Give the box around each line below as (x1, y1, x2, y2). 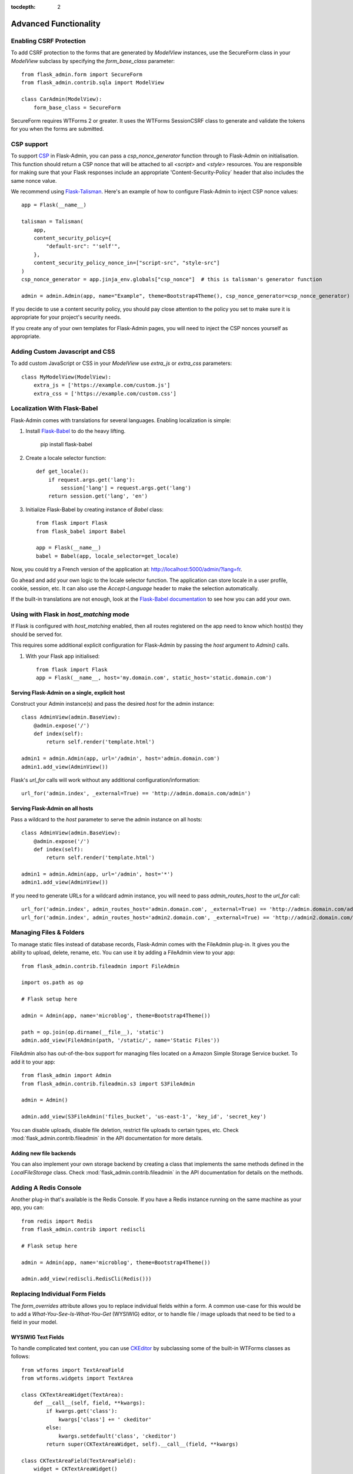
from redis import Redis (21, 1218, 93, 1225)
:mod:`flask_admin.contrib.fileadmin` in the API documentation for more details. (11, 1134, 203, 1141)
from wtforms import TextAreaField (21, 1367, 124, 1373)
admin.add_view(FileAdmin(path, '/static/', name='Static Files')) (21, 1037, 220, 1044)
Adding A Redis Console (11, 1183, 82, 1192)
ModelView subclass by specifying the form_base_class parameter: (11, 57, 175, 64)
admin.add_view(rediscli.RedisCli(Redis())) (21, 1275, 152, 1282)
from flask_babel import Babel (36, 528, 126, 535)
